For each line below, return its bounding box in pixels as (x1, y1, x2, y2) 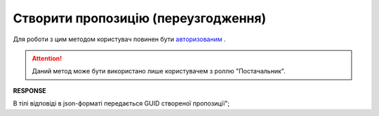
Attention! (32, 54, 62, 62)
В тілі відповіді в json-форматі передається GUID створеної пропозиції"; (13, 99, 230, 108)
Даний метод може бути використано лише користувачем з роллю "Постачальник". (32, 67, 286, 75)
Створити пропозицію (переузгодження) (13, 10, 267, 26)
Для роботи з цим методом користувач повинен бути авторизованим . (13, 35, 226, 43)
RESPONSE (13, 86, 47, 94)
